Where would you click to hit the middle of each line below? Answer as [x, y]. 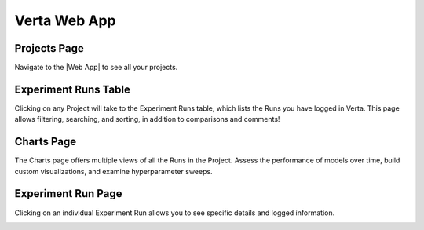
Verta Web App [65, 20]
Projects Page [49, 48]
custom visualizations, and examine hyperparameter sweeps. [113, 171]
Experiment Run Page [68, 193]
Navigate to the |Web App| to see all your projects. [96, 68]
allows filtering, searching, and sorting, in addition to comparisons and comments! [147, 119]
